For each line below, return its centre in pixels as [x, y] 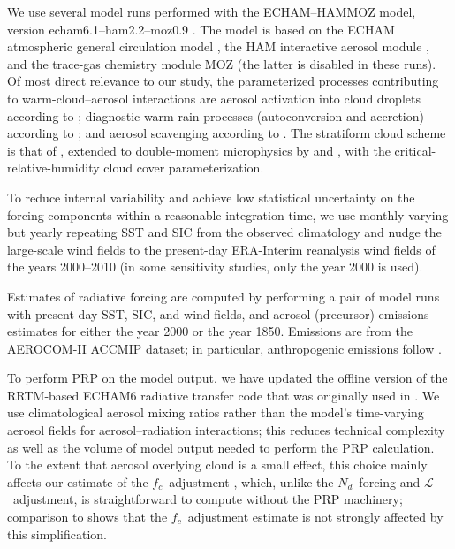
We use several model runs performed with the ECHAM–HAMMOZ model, [212, 11]
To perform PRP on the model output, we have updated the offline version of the [227, 378]
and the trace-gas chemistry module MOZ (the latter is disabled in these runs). [222, 63]
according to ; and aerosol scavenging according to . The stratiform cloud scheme [227, 133]
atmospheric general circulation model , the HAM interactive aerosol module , [218, 46]
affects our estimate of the [78, 481]
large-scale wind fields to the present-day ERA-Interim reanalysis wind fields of [221, 249]
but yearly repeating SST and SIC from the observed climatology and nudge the [224, 232]
